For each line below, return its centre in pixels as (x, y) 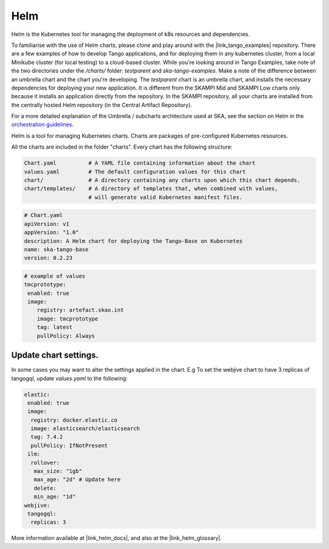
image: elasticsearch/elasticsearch (85, 429)
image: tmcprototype (68, 319)
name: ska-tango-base (56, 249)
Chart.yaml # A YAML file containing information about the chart (140, 163)
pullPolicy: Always (66, 336)
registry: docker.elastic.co (74, 420)
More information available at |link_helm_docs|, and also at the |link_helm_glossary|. (117, 538)
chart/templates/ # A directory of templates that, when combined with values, (151, 189)
